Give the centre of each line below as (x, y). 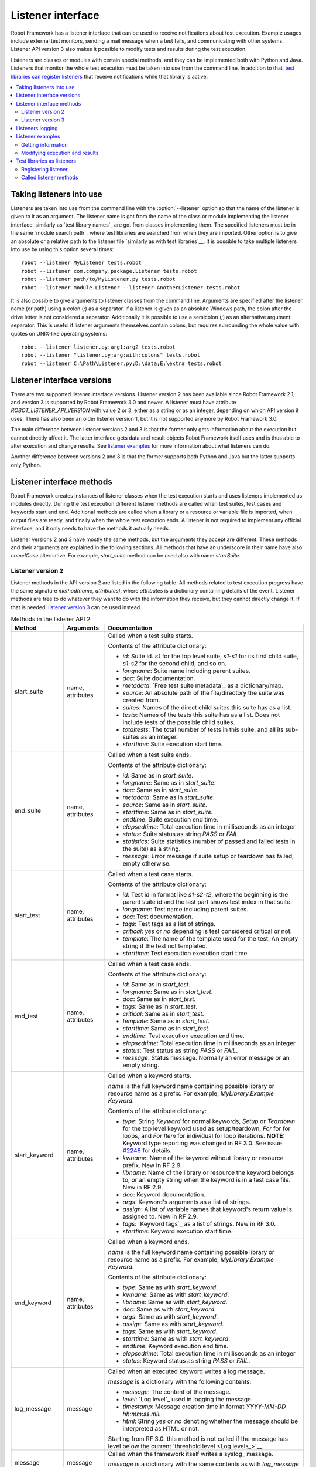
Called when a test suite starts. (150, 636)
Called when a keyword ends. (149, 1242)
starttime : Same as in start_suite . (168, 812)
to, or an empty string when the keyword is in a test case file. (207, 1180)
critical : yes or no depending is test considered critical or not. (207, 931)
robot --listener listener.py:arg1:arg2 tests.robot (98, 347)
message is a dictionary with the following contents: (180, 1382)
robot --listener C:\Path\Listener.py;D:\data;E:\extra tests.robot (121, 363)
